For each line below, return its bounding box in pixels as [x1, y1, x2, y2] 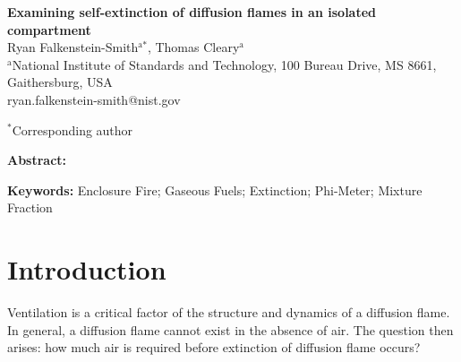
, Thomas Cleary [147, 38, 240, 56]
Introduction [7, 251, 166, 288]
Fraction [7, 198, 53, 217]
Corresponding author [12, 120, 133, 139]
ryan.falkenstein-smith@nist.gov [7, 90, 181, 108]
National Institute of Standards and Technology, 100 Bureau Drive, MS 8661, [12, 55, 437, 73]
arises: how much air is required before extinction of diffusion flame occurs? [7, 338, 421, 357]
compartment [7, 20, 91, 39]
